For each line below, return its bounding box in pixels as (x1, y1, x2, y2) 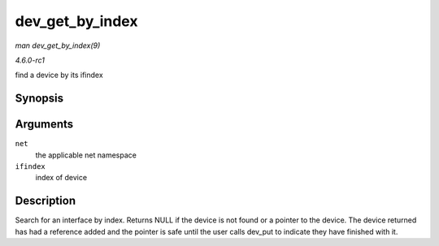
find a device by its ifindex (15, 70, 103, 80)
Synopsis (15, 92, 64, 106)
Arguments (15, 118, 74, 132)
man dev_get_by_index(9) (15, 41, 101, 50)
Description (15, 194, 76, 208)
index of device (35, 173, 88, 183)
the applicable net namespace (35, 150, 137, 160)
